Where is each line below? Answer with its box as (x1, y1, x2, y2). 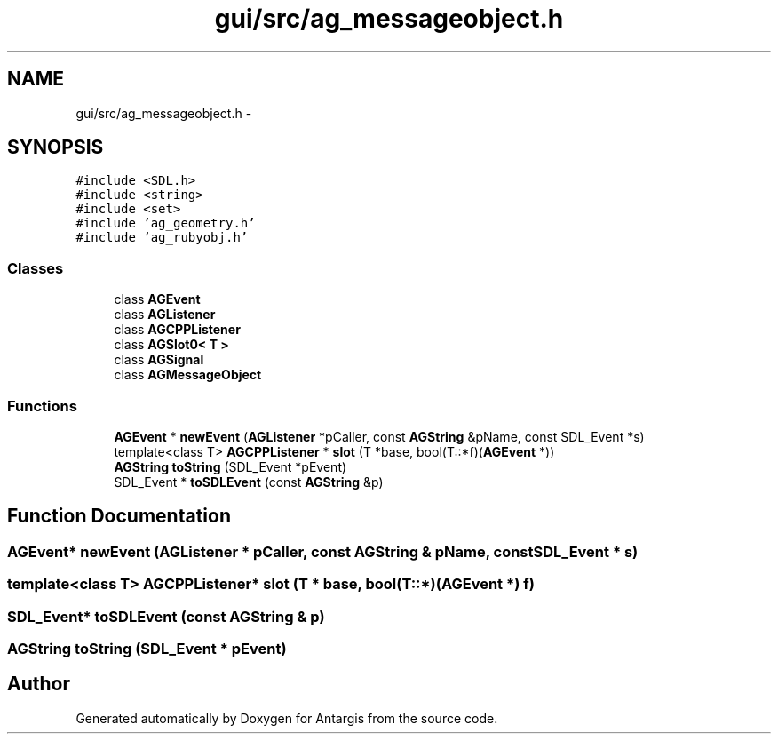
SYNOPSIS (7, 136, 104, 159)
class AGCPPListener (114, 322, 241, 338)
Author (7, 673, 70, 696)
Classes (7, 259, 64, 277)
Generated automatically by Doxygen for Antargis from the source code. (75, 710, 498, 726)
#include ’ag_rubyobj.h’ (75, 230, 249, 245)
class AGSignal (114, 352, 204, 368)
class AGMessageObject (114, 367, 262, 383)
